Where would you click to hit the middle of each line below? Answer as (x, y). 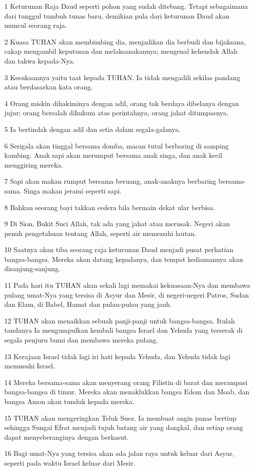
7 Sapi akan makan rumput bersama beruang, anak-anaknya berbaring (110, 181)
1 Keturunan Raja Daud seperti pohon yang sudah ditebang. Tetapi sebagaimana (126, 6)
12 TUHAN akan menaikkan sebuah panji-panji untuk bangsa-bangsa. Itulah (120, 320)
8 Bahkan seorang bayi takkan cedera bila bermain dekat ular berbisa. (110, 207)
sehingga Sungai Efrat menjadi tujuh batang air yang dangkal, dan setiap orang (124, 427)
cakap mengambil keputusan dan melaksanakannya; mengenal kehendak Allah (121, 51)
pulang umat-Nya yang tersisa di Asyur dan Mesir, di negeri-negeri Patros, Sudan (127, 294)
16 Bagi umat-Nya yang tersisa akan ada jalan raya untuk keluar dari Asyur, (119, 453)
